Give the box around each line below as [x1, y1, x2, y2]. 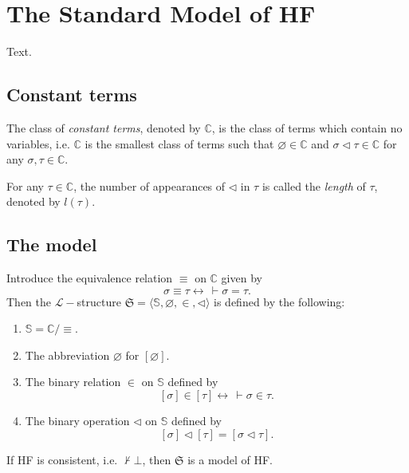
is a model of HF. [187, 451, 273, 467]
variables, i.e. [6, 135, 70, 152]
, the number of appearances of [73, 177, 226, 194]
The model [6, 232, 97, 257]
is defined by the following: [214, 293, 345, 309]
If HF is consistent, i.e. [6, 451, 118, 467]
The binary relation [25, 373, 121, 390]
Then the [6, 293, 51, 309]
